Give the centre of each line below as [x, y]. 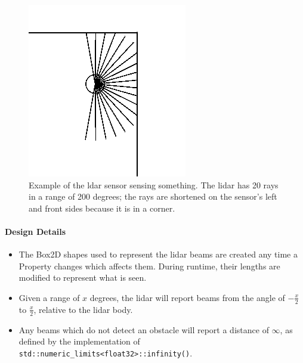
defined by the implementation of [79, 341]
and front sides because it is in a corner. [102, 208]
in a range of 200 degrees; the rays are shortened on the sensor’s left [153, 196]
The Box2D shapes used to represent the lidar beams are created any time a [158, 254]
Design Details [35, 231]
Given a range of [49, 297]
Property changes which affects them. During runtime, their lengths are [149, 266]
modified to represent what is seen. [83, 277]
